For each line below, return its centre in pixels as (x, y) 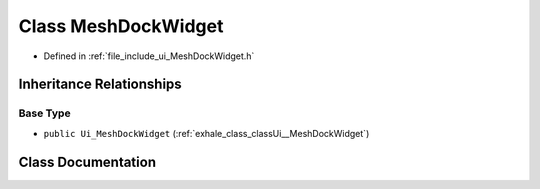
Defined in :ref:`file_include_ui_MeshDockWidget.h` (149, 56)
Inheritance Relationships (100, 84)
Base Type (44, 113)
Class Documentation (87, 161)
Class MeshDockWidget (121, 26)
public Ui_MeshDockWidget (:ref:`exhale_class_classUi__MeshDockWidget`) (206, 133)
